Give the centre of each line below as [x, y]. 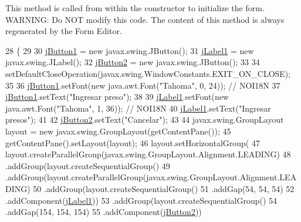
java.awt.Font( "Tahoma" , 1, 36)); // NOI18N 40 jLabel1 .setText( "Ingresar [138, 108]
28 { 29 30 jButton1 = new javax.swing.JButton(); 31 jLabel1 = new [130, 50]
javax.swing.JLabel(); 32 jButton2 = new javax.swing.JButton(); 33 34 [133, 62]
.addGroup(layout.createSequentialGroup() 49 [88, 165]
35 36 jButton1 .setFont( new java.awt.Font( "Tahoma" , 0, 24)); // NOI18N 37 [143, 85]
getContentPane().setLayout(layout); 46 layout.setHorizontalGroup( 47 [133, 142]
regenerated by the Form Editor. [64, 31]
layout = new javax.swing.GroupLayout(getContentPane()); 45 [118, 131]
